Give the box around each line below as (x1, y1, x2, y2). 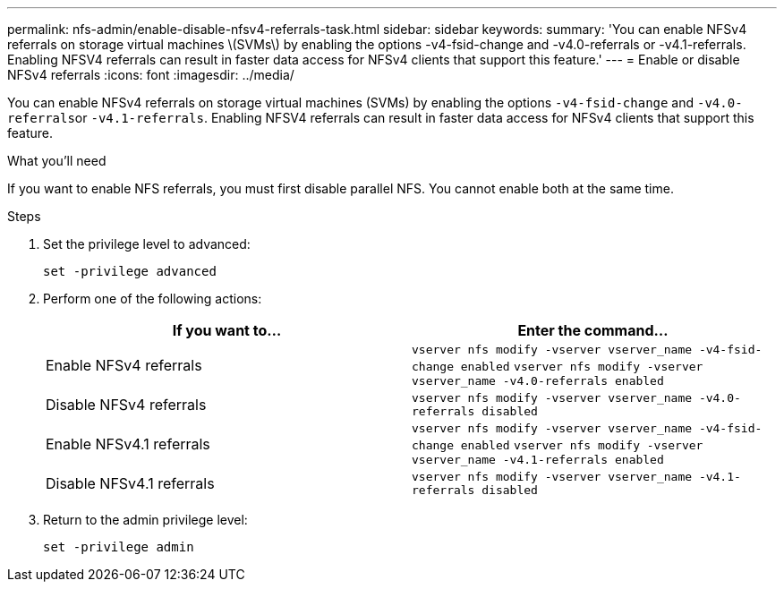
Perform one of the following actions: (43, 291, 262, 306)
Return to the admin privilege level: (43, 512, 248, 527)
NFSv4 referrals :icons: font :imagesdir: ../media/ (7, 67, 294, 82)
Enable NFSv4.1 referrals (46, 435, 210, 453)
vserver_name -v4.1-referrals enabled (412, 453, 664, 466)
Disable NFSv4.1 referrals (46, 474, 215, 492)
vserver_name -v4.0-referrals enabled (412, 374, 664, 388)
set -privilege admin (43, 540, 194, 554)
